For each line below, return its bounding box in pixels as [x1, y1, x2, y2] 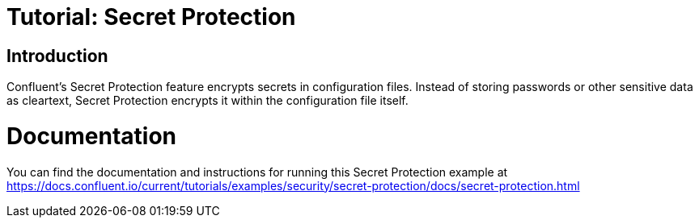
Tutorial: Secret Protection [6, 3, 296, 31]
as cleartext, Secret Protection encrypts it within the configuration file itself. [6, 93, 409, 108]
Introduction [6, 45, 108, 66]
